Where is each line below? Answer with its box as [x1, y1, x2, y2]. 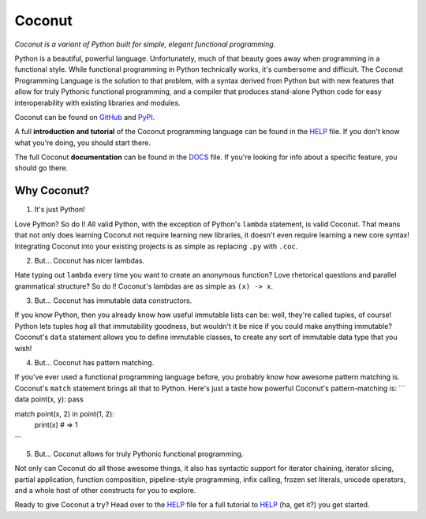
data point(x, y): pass [14, 394, 84, 404]
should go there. [14, 163, 69, 173]
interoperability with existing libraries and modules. [14, 98, 181, 107]
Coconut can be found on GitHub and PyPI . [14, 112, 155, 121]
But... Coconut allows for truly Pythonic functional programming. [34, 449, 244, 458]
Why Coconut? [14, 184, 90, 197]
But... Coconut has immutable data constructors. [34, 296, 192, 305]
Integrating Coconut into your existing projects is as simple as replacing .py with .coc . [14, 241, 298, 251]
